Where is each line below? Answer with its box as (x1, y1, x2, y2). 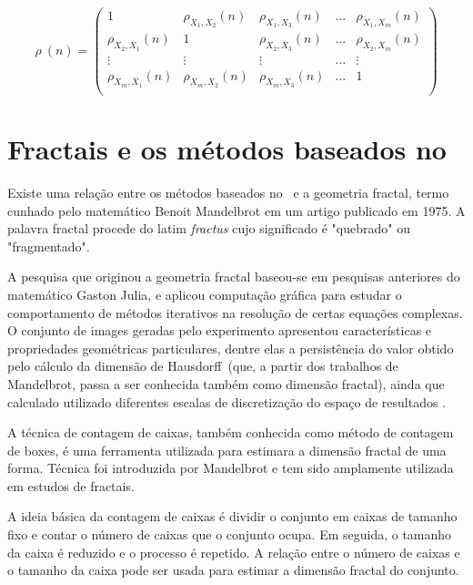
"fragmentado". (7, 236, 90, 255)
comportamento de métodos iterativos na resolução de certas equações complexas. (7, 303, 463, 322)
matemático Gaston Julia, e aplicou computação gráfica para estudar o (7, 284, 402, 303)
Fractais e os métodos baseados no (7, 130, 447, 168)
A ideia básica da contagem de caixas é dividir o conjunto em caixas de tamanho (7, 507, 458, 526)
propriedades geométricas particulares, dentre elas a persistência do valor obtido (7, 338, 454, 357)
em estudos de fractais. (7, 476, 135, 495)
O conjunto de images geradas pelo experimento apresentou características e (7, 321, 432, 340)
